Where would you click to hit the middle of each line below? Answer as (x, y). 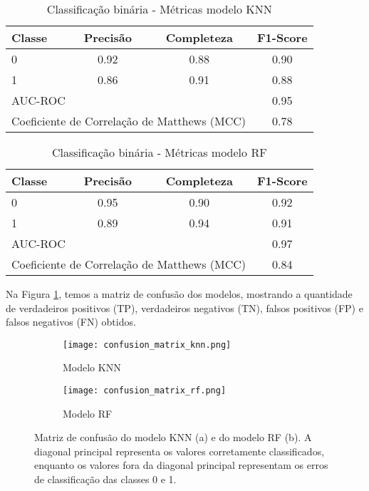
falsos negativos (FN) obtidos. (71, 322)
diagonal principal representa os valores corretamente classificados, (180, 451)
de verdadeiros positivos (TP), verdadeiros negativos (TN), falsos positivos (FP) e (184, 307)
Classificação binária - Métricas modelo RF (159, 152)
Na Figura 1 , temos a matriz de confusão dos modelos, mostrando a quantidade (179, 294)
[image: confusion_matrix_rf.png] (145, 391)
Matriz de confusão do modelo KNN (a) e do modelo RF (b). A (173, 437)
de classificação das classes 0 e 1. (105, 479)
